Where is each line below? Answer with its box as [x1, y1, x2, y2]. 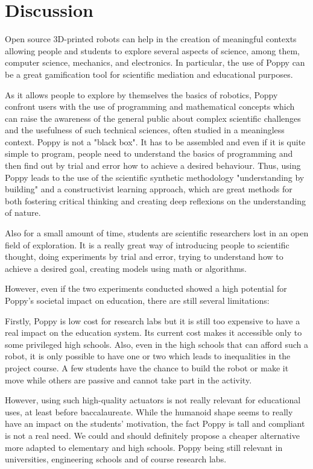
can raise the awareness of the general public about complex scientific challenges [5, 112, 301, 124]
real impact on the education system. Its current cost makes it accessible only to [5, 326, 302, 339]
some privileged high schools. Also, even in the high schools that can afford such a [5, 338, 309, 350]
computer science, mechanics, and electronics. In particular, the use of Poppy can [5, 56, 305, 69]
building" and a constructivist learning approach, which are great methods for [5, 183, 292, 195]
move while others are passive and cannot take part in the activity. [5, 373, 252, 386]
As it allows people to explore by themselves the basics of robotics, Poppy [5, 88, 278, 101]
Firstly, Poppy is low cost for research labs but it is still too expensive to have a [5, 314, 300, 327]
